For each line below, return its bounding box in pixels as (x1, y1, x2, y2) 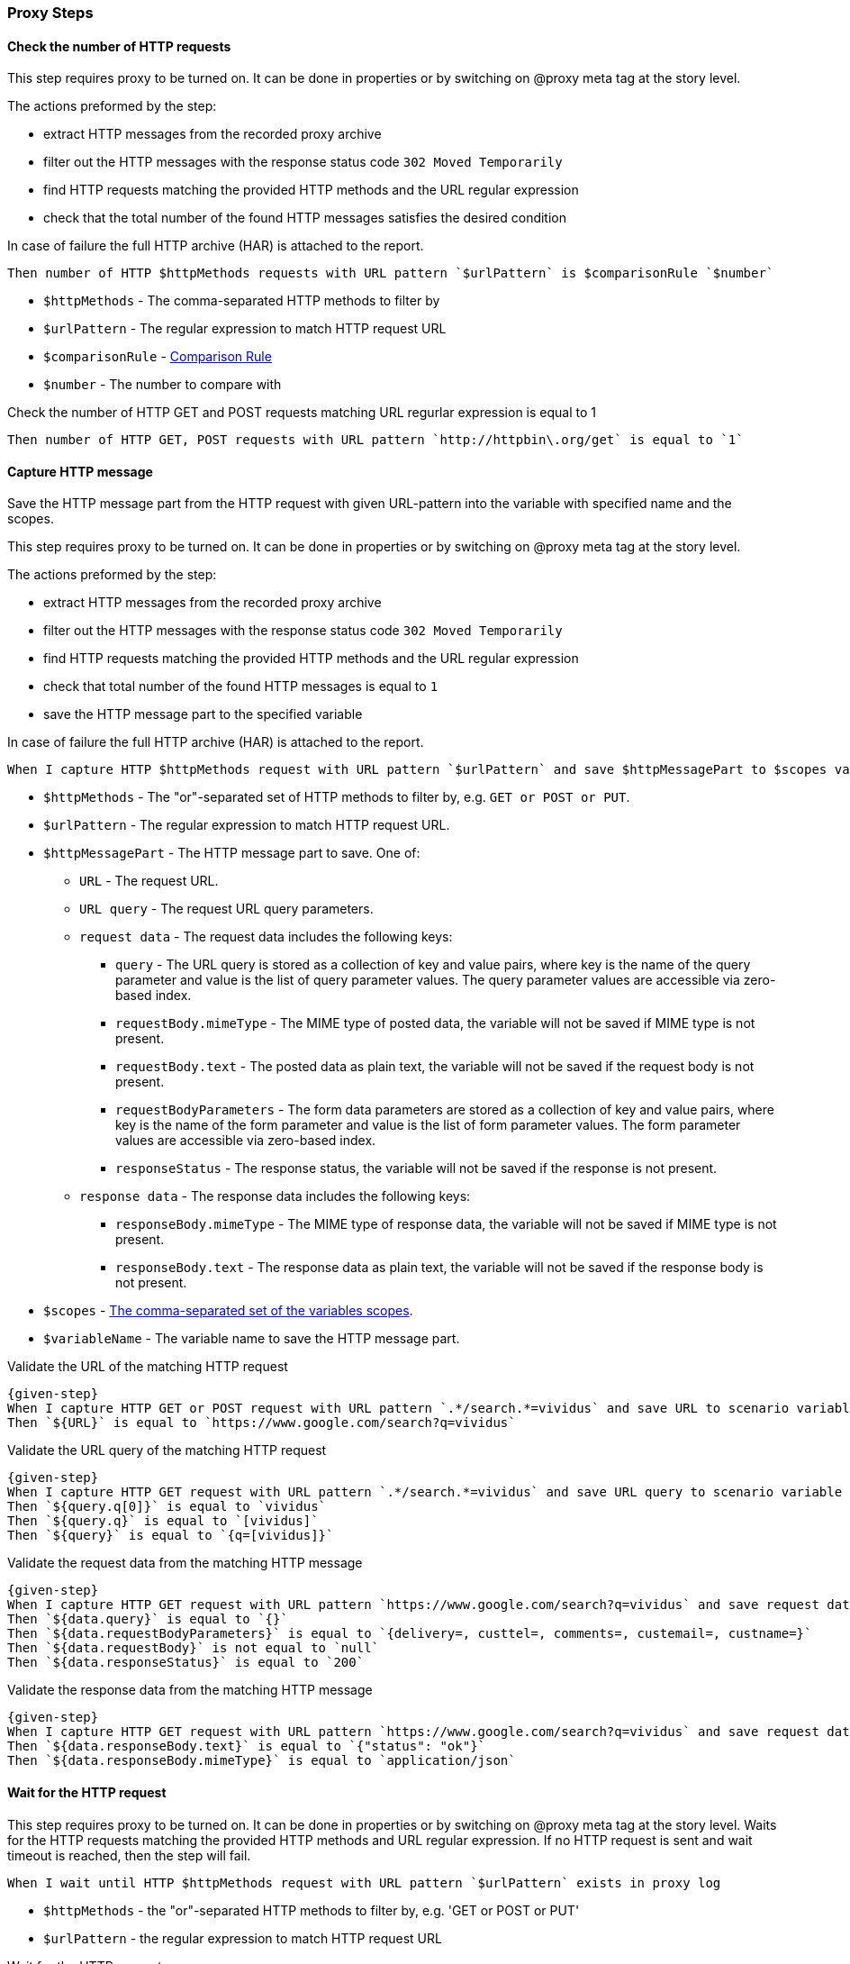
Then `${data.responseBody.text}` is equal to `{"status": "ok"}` (7, 1739, 486, 1754)
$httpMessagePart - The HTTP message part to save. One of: (43, 845, 420, 861)
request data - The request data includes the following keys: (79, 929, 453, 945)
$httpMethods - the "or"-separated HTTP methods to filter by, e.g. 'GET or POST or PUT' (43, 1902, 580, 1918)
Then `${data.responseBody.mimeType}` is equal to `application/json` (7, 1753, 516, 1769)
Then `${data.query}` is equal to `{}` (7, 1612, 288, 1627)
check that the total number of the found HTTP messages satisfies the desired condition (43, 210, 566, 226)
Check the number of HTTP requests (7, 38, 231, 54)
